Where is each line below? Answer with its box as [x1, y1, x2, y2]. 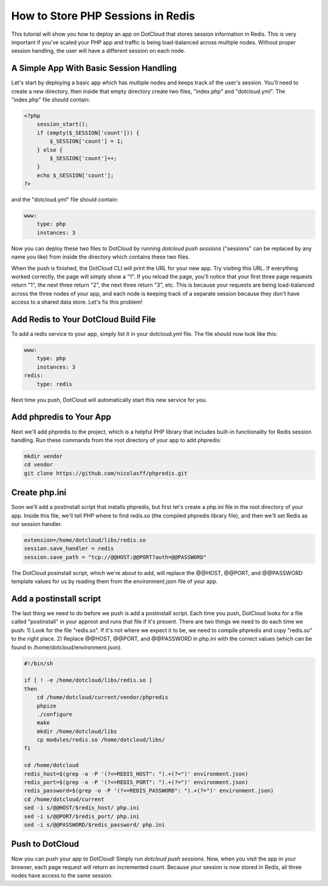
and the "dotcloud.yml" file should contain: [11, 196, 118, 203]
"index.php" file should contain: [11, 96, 91, 103]
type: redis [36, 380, 73, 387]
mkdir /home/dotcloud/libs [36, 728, 118, 735]
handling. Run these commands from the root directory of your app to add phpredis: [11, 436, 222, 443]
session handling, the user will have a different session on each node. [11, 47, 186, 55]
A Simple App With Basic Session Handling [11, 63, 177, 73]
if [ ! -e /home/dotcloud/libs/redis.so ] [24, 677, 152, 684]
